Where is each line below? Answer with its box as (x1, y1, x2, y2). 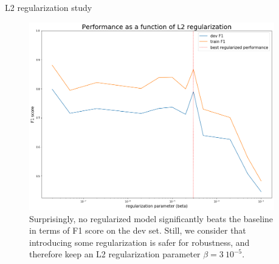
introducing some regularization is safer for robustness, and (29, 235, 250, 248)
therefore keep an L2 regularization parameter (29, 248, 201, 260)
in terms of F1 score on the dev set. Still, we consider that (29, 224, 246, 237)
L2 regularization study (5, 1, 92, 13)
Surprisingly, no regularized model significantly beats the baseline (29, 212, 274, 225)
